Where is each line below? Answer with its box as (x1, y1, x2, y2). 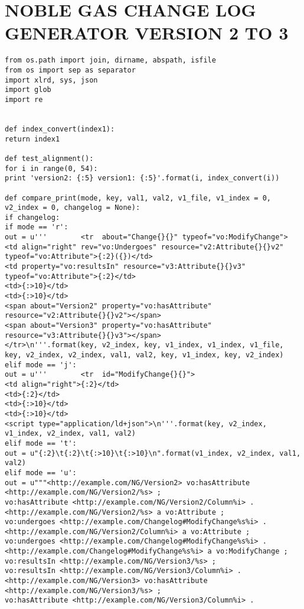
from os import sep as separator (5, 65, 136, 74)
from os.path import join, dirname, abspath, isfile (5, 56, 216, 65)
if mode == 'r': (5, 223, 68, 232)
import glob (5, 85, 51, 94)
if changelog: (5, 213, 60, 222)
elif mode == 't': (5, 439, 77, 447)
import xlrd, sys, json (5, 75, 98, 84)
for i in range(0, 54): (5, 164, 98, 173)
